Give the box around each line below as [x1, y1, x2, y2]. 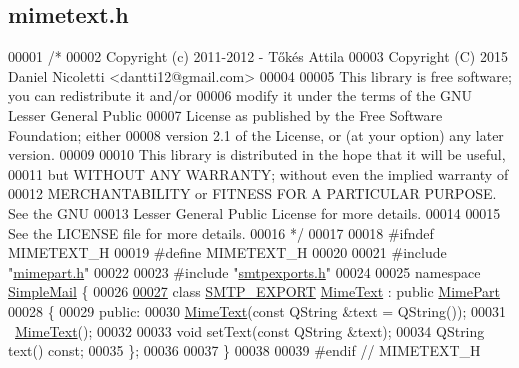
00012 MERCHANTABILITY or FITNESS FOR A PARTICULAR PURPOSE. [8, 183, 497, 204]
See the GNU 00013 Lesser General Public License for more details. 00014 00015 [8, 202, 501, 223]
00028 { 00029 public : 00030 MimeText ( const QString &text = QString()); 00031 [8, 300, 507, 321]
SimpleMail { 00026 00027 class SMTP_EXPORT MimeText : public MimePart [8, 281, 501, 302]
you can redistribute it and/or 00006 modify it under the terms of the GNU [8, 85, 473, 106]
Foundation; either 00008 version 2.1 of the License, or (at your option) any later [8, 124, 504, 145]
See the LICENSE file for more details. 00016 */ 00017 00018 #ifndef [8, 222, 434, 243]
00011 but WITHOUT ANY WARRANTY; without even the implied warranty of [8, 163, 509, 184]
